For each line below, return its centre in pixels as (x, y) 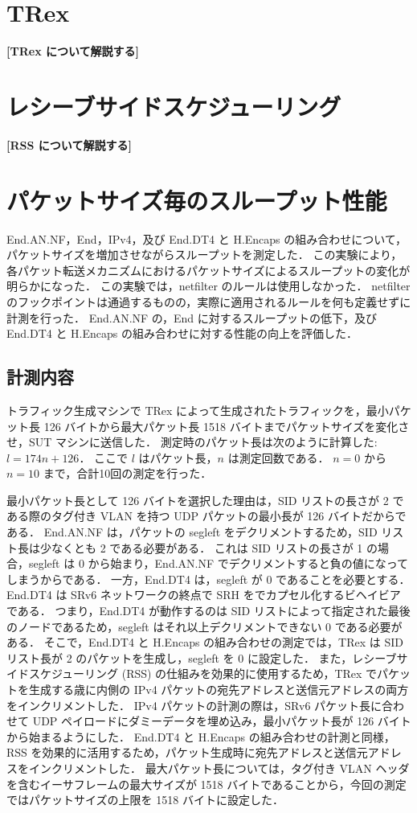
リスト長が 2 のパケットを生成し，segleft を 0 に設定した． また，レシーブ (202, 657)
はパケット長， (178, 457)
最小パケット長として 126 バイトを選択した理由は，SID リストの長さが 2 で (205, 500)
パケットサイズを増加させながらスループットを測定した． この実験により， (204, 255)
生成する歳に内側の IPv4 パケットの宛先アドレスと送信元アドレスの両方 (219, 690)
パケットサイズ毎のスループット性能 (197, 200)
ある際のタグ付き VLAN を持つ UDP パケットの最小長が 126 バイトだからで (206, 516)
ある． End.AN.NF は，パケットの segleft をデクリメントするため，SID (192, 532)
